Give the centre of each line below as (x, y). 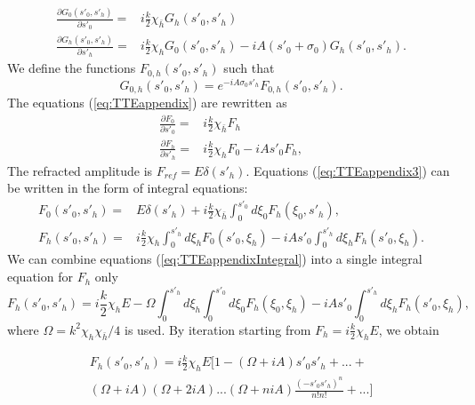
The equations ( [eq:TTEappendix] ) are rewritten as (147, 103)
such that (249, 68)
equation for (40, 277)
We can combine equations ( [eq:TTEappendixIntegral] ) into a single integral (215, 259)
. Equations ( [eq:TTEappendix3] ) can (348, 170)
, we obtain (409, 329)
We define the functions (72, 68)
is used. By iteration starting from (218, 329)
